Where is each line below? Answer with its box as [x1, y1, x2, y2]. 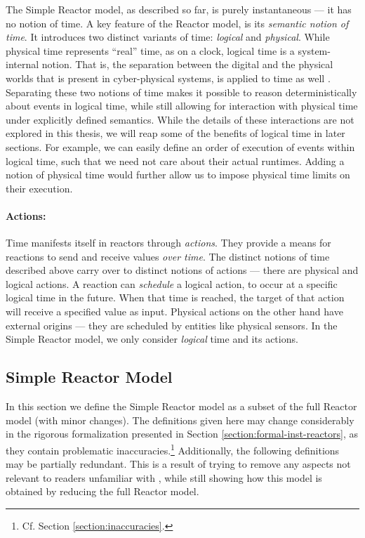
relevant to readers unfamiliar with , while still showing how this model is [6, 470, 322, 485]
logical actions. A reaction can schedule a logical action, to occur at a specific [6, 276, 338, 291]
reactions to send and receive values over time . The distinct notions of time [6, 249, 330, 263]
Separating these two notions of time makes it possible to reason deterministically [6, 84, 357, 99]
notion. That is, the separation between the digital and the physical [41, 57, 333, 72]
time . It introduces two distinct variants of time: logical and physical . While [6, 29, 330, 44]
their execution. [6, 181, 73, 195]
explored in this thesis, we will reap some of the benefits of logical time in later [6, 126, 345, 140]
